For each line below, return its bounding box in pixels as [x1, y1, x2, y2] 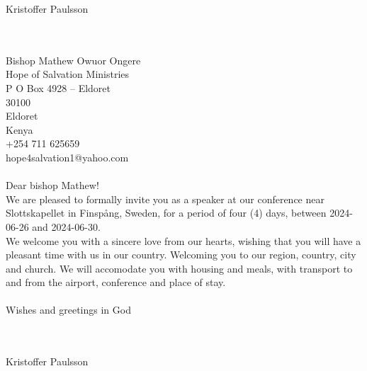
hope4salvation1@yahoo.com [6, 149, 129, 164]
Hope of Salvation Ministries [6, 67, 130, 81]
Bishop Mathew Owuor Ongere [6, 52, 141, 67]
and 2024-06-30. [32, 219, 101, 234]
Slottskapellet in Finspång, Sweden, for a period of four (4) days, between [6, 205, 327, 220]
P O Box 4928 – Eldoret [6, 80, 111, 95]
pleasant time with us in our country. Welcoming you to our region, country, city [6, 247, 356, 262]
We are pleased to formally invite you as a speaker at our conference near [6, 191, 324, 206]
